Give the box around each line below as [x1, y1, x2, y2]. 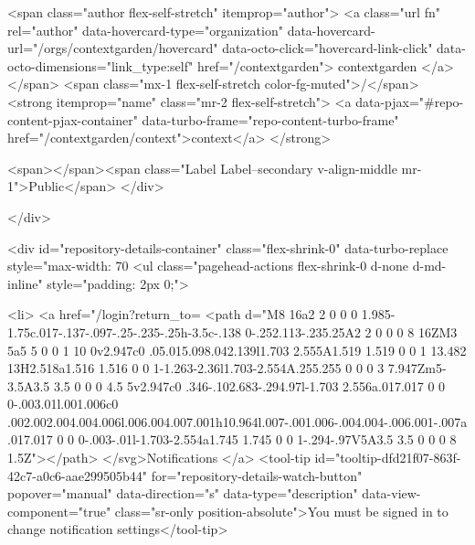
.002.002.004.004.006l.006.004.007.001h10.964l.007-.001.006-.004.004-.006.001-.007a [7, 411, 468, 431]
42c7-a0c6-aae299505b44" [7, 465, 147, 485]
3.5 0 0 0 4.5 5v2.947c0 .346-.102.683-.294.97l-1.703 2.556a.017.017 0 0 [53, 376, 446, 395]
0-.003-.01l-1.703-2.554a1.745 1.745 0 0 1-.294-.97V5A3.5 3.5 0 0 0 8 [78, 430, 457, 449]
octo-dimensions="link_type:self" [7, 56, 194, 75]
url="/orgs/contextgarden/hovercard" [7, 38, 218, 58]
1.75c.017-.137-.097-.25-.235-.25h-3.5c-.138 [7, 322, 241, 341]
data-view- [362, 484, 421, 503]
